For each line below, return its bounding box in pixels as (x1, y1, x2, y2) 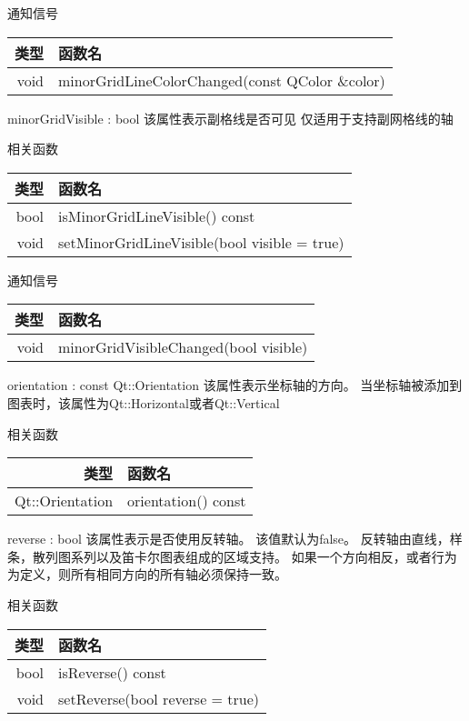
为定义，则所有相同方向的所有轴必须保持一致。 (7, 565, 287, 584)
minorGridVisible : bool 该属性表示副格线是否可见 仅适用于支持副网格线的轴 (7, 108, 454, 127)
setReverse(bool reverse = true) (58, 687, 260, 709)
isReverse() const (58, 661, 166, 683)
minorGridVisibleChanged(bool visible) (58, 336, 308, 358)
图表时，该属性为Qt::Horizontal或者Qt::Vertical (7, 393, 280, 412)
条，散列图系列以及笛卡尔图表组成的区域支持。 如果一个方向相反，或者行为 (7, 546, 457, 566)
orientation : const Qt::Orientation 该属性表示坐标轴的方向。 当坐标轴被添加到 (7, 376, 463, 395)
